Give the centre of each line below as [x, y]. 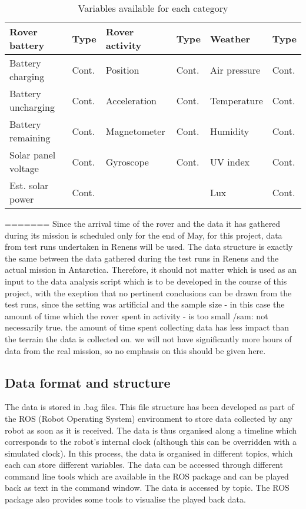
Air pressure [235, 70]
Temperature [236, 100]
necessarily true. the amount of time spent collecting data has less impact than [147, 327]
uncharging [32, 107]
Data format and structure [88, 382]
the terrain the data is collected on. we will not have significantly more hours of [148, 338]
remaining [30, 138]
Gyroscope [127, 161]
